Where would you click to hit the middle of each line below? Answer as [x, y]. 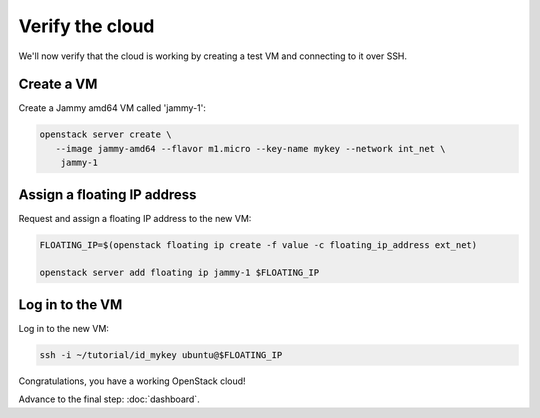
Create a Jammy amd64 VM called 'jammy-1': [112, 108]
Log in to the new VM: [64, 328]
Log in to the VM [70, 304]
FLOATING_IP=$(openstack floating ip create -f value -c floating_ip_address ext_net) [258, 244]
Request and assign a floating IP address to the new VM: [135, 218]
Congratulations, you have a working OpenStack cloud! [132, 381]
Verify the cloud [86, 26]
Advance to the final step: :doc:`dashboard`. [109, 399]
